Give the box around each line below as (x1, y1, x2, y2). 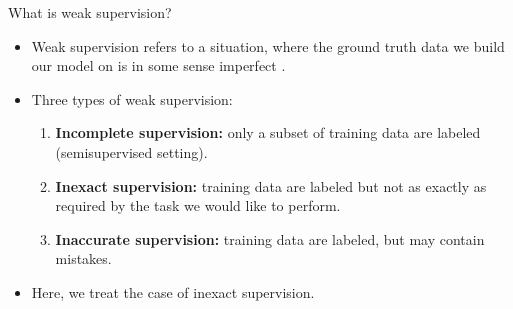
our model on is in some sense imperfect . (31, 55, 286, 76)
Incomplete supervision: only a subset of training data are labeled (55, 122, 481, 143)
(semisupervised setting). (55, 141, 208, 162)
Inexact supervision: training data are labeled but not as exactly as (55, 175, 487, 196)
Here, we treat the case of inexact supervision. (31, 281, 315, 302)
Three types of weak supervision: (31, 88, 233, 109)
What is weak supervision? (8, 2, 172, 22)
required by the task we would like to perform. (55, 195, 341, 216)
